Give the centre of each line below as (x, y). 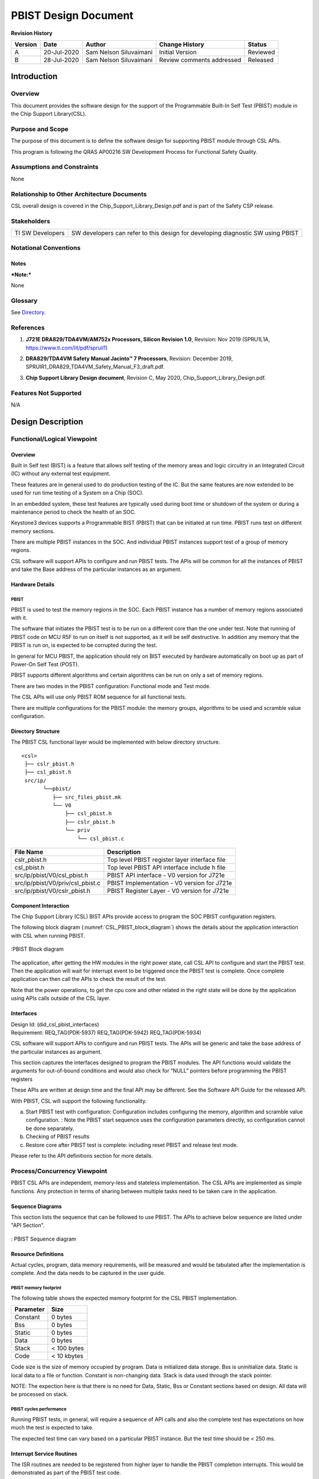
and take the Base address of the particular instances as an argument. (96, 569)
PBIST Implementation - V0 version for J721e (170, 883)
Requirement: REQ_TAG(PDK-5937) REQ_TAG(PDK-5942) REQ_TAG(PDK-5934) (106, 1032)
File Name (29, 852)
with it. (19, 618)
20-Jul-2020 (61, 52)
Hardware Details (32, 585)
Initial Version (178, 52)
